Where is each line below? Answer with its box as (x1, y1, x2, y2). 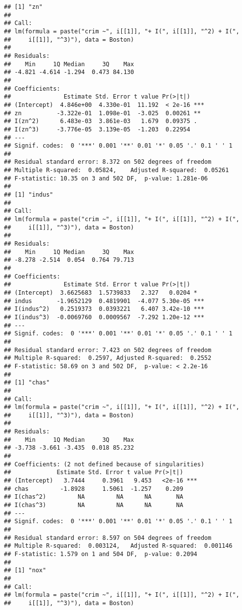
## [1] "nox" (4, 567, 46, 574)
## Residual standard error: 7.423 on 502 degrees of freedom (4, 346, 212, 354)
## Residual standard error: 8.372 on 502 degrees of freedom (4, 158, 212, 166)
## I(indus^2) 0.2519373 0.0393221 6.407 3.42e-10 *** (4, 305, 205, 313)
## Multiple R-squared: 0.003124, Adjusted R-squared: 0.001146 (4, 542, 233, 550)
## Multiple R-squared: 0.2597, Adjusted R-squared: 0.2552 (4, 355, 212, 362)
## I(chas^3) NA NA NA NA (4, 502, 184, 509)
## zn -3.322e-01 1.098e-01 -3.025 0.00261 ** (4, 109, 201, 117)
